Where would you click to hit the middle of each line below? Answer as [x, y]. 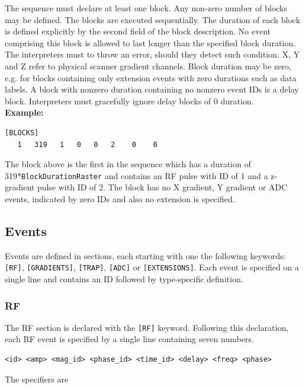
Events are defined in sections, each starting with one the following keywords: [145, 255]
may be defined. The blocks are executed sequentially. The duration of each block [152, 19]
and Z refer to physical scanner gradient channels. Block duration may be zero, [148, 66]
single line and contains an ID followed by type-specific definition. [124, 279]
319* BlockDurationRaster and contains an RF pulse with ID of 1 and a [137, 175]
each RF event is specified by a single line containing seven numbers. [129, 339]
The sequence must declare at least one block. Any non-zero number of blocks [146, 8]
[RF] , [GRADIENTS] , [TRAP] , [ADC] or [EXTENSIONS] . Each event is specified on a [152, 267]
